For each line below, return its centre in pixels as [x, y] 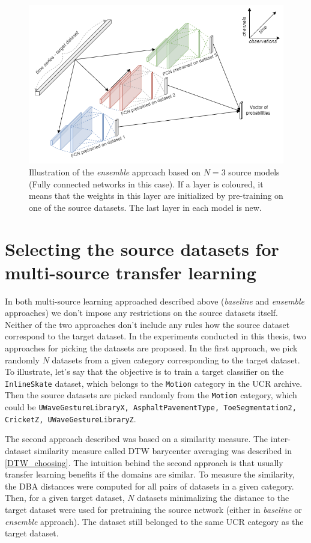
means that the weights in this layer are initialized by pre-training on [156, 196]
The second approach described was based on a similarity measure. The [137, 439]
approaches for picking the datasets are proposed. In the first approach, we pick [151, 348]
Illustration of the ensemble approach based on [115, 171]
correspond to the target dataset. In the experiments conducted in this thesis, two [155, 336]
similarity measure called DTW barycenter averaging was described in [163, 451]
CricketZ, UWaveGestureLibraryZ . [71, 418]
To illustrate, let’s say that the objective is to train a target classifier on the [144, 372]
